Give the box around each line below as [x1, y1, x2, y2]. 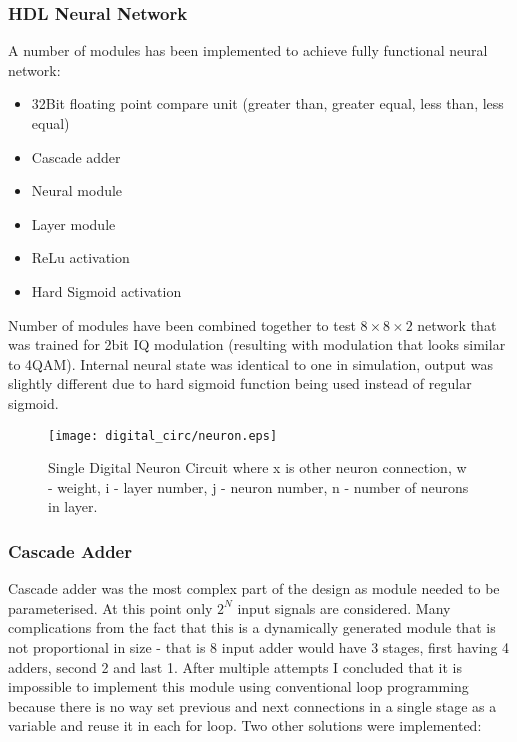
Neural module [31, 180, 123, 201]
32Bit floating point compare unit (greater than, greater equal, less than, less [31, 93, 504, 114]
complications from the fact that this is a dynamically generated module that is [8, 617, 496, 638]
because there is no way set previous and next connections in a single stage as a [8, 695, 497, 716]
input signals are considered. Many [237, 597, 451, 618]
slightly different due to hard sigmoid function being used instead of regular [8, 373, 472, 394]
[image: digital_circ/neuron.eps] [48, 428, 278, 443]
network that [417, 314, 497, 335]
